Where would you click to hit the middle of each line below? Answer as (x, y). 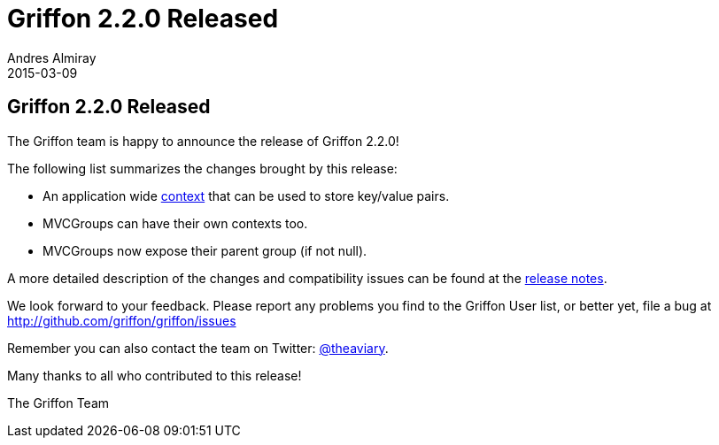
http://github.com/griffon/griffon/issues (122, 320)
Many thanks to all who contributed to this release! (155, 375)
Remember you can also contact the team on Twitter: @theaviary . (198, 348)
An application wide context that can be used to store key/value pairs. (246, 196)
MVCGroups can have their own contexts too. (175, 223)
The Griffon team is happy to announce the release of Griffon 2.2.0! (203, 141)
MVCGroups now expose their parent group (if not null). (205, 250)
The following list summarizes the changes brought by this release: (202, 168)
